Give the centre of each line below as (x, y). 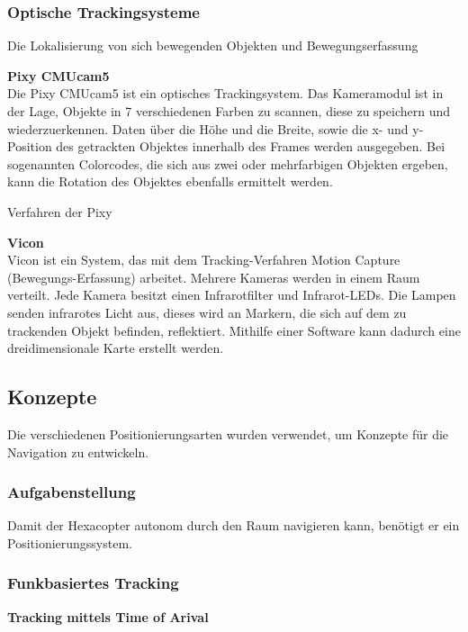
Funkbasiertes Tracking (93, 583)
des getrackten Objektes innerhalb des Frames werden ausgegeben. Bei (251, 146)
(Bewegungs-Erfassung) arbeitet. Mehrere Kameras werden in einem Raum (214, 277)
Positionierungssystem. (70, 542)
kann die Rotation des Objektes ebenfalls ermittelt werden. (170, 181)
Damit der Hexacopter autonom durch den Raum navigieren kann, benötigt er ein (234, 525)
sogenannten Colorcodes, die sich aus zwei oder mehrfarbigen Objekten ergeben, (228, 163)
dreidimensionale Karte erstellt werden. (116, 348)
